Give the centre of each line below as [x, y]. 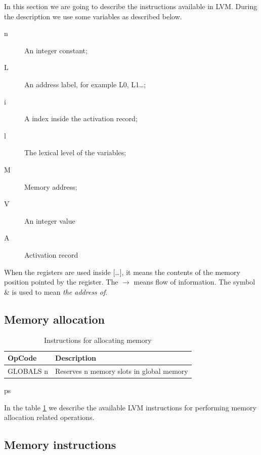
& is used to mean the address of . [56, 291]
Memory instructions [60, 445]
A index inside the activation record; [81, 118]
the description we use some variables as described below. [93, 16]
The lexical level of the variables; [75, 152]
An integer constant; [56, 50]
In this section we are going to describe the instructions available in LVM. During [131, 6]
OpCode [22, 358]
